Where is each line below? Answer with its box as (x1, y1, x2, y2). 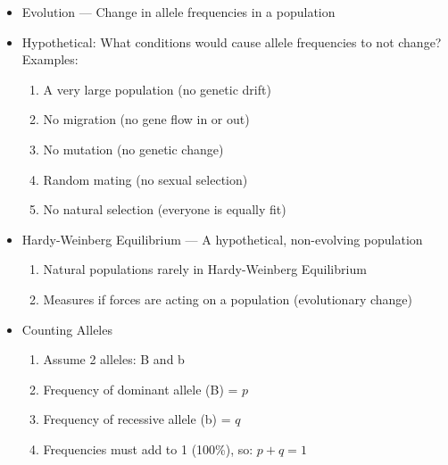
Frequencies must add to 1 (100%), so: (43, 439, 253, 458)
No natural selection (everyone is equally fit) (43, 200, 286, 219)
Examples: (21, 50, 79, 69)
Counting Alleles (21, 320, 112, 338)
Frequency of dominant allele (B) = (43, 379, 238, 398)
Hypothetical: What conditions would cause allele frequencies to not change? (21, 32, 442, 51)
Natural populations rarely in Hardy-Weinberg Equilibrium (43, 260, 367, 278)
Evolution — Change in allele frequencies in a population (21, 3, 336, 21)
